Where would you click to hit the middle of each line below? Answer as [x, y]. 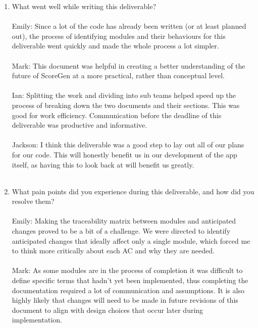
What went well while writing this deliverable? [84, 6]
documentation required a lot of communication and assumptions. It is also [128, 290]
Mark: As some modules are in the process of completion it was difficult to [127, 270]
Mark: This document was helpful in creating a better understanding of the [128, 65]
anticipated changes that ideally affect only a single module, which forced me [131, 240]
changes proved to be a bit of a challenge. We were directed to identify [121, 231]
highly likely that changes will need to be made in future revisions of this [125, 300]
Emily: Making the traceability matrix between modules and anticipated [124, 221]
